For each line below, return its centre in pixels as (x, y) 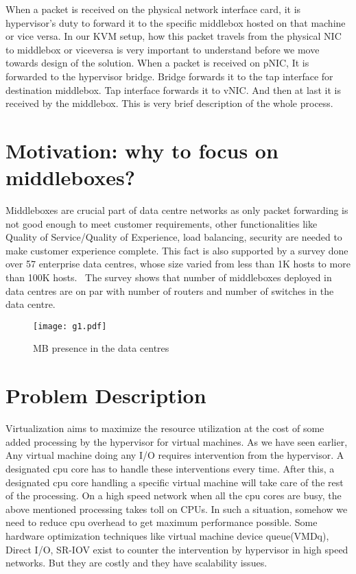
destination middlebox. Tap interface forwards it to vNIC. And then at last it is (173, 89)
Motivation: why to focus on (142, 150)
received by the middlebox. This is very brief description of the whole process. (169, 103)
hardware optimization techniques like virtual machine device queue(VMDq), (167, 535)
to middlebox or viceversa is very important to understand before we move (163, 49)
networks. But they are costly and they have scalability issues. (137, 563)
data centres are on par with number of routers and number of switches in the (170, 290)
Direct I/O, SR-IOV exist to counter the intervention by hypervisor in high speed (177, 549)
